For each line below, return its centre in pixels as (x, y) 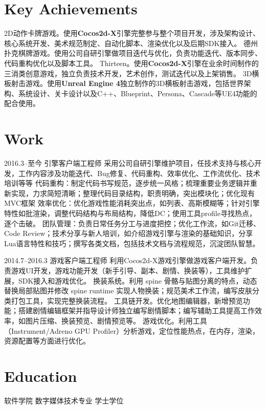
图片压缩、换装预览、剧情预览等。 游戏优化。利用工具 (116, 320)
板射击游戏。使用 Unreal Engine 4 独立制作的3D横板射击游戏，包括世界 (124, 83)
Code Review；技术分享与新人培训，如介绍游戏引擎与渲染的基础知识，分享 (129, 233)
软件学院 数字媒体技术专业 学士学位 (64, 400)
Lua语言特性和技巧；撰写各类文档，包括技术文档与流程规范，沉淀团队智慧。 (132, 243)
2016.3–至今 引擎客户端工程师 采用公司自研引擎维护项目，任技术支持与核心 (129, 163)
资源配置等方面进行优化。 (47, 341)
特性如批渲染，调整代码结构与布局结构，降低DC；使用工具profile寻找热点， (130, 213)
